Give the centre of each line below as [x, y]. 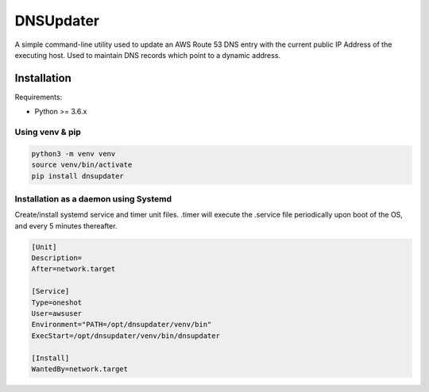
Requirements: [39, 97]
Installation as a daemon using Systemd [93, 198]
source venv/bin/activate [82, 165]
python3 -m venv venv [73, 154]
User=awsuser [57, 314]
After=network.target [73, 269]
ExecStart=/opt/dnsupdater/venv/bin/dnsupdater [126, 336]
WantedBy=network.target [80, 369]
